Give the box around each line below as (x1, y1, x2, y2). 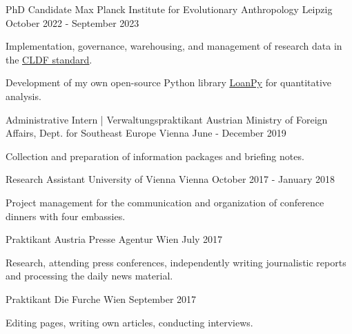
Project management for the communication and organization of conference (6, 195, 324, 209)
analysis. (6, 88, 41, 103)
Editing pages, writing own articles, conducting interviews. (6, 315, 253, 329)
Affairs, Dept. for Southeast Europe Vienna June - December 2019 (6, 126, 286, 140)
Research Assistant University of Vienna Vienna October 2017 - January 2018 (6, 172, 335, 186)
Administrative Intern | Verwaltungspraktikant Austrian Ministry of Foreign (6, 112, 328, 126)
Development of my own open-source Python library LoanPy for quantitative (6, 75, 332, 90)
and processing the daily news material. (6, 268, 173, 283)
